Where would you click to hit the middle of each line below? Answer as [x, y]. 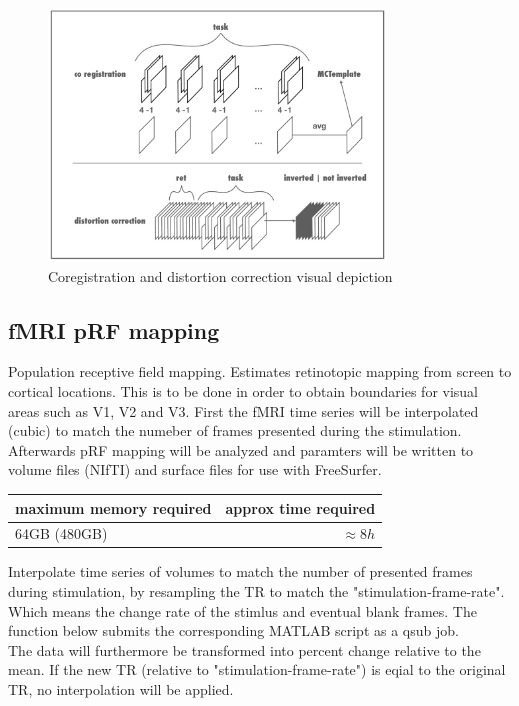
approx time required [300, 507]
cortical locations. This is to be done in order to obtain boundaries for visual [243, 391]
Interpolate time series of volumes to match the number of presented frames [240, 571]
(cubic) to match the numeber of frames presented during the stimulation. [235, 430]
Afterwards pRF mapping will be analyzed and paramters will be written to [241, 449]
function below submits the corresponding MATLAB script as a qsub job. [233, 630]
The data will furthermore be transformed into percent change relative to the [244, 649]
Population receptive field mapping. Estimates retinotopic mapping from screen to [260, 371]
